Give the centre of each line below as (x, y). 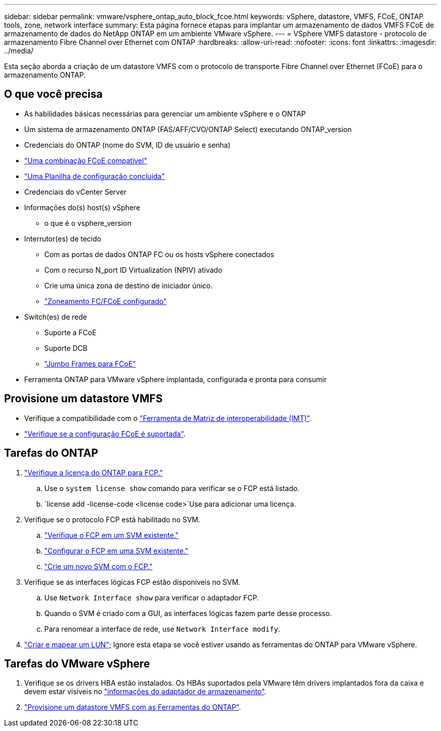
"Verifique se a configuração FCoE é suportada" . (105, 434)
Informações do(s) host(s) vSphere (82, 207)
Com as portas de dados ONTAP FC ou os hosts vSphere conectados (159, 254)
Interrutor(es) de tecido (63, 238)
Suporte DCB (66, 348)
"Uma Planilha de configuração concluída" (95, 176)
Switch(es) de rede (56, 317)
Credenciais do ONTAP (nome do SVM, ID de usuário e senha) (127, 145)
